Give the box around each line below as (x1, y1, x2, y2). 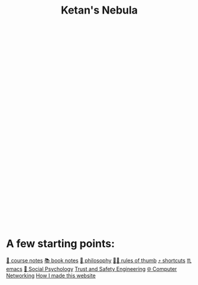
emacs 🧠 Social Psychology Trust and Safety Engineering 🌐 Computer (6, 266, 177, 273)
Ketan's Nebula (61, 4, 138, 17)
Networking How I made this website (6, 272, 96, 279)
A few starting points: (6, 237, 115, 251)
